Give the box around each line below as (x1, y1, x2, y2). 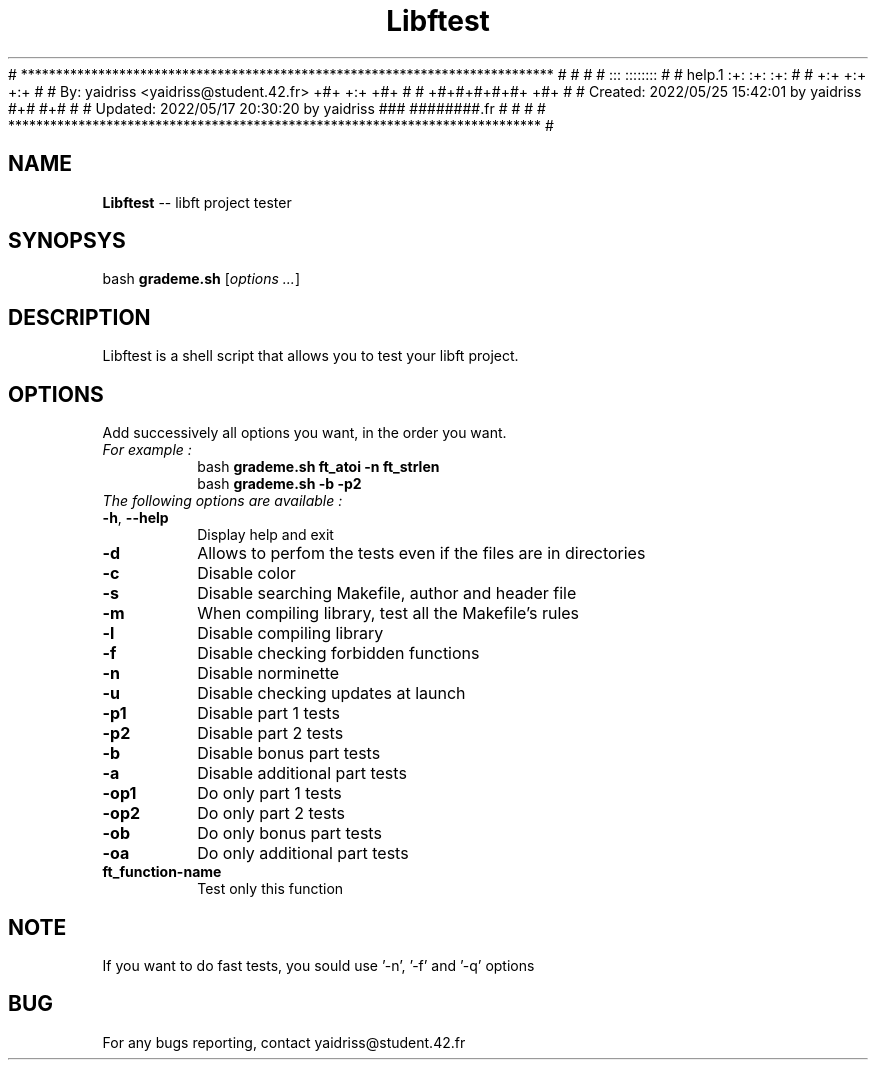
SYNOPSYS (8, 228, 126, 254)
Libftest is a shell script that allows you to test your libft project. (102, 347, 519, 365)
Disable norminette (197, 663, 340, 684)
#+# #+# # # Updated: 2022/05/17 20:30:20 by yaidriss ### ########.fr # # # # (8, 99, 546, 117)
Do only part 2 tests (197, 803, 345, 824)
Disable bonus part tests (197, 743, 381, 764)
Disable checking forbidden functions (197, 643, 480, 664)
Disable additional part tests (197, 763, 407, 784)
